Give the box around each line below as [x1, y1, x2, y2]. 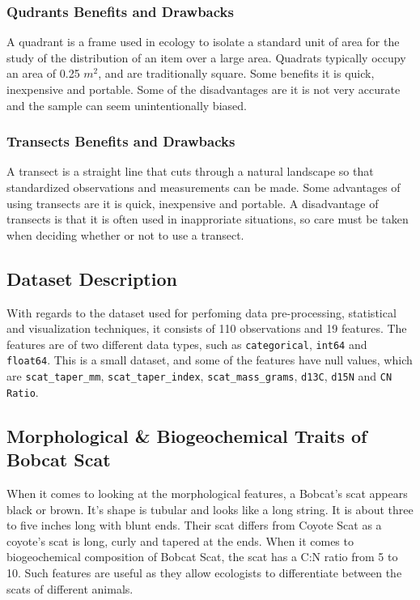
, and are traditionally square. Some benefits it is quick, [98, 65, 375, 82]
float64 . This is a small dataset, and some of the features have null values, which [6, 351, 413, 368]
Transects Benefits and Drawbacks [6, 131, 235, 151]
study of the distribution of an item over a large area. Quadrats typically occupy [6, 49, 406, 66]
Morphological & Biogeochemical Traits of [6, 423, 367, 448]
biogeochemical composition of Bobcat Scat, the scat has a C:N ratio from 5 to [6, 548, 398, 565]
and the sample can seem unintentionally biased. [6, 96, 247, 113]
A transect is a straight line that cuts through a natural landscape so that [6, 163, 374, 180]
